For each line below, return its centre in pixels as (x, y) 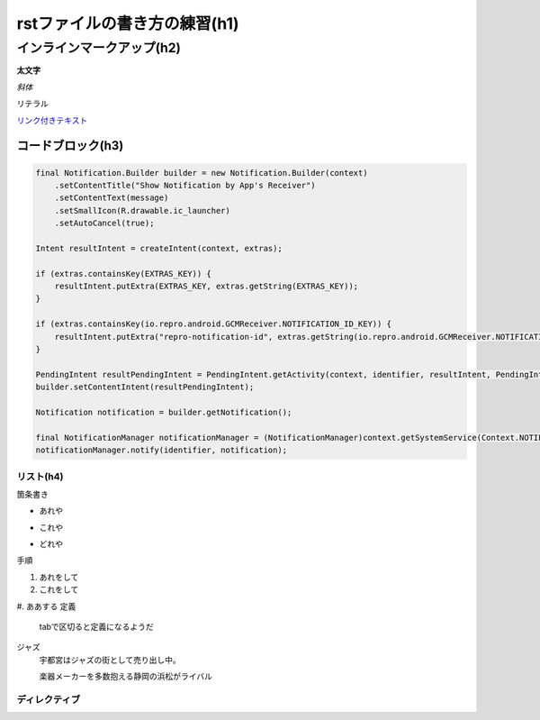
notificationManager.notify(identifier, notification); (162, 450)
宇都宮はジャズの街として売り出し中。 (110, 660)
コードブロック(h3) (70, 146)
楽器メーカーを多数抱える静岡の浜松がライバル (126, 677)
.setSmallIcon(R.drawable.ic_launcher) (143, 210)
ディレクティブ (49, 699)
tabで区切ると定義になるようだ (97, 627)
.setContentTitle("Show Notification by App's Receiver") (185, 185)
